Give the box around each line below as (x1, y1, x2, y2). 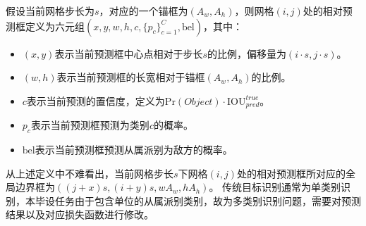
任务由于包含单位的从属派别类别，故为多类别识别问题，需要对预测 (54, 193, 361, 208)
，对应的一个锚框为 (99, 4, 188, 18)
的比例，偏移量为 (207, 46, 286, 61)
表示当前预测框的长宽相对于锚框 (56, 70, 205, 84)
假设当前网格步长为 (6, 4, 94, 18)
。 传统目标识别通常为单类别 (209, 180, 341, 194)
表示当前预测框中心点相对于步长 (54, 46, 203, 61)
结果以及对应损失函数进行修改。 (6, 207, 154, 222)
